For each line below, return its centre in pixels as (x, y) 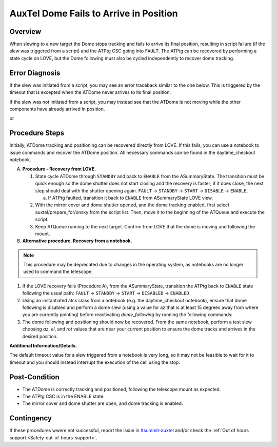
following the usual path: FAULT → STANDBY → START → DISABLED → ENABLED (106, 293)
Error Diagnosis (35, 73)
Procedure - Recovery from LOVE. (59, 169)
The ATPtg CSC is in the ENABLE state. (64, 396)
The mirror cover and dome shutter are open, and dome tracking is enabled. (103, 403)
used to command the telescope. (58, 271)
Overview (25, 32)
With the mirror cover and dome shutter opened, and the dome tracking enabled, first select (132, 205)
